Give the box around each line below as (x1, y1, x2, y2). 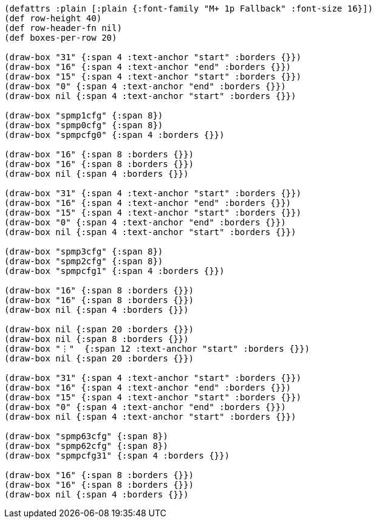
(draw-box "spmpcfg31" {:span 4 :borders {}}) (4, 451, 230, 460)
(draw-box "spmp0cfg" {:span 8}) (4, 120, 163, 130)
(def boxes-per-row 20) (4, 33, 117, 43)
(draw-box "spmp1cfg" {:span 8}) (4, 111, 163, 120)
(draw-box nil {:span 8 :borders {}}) (4, 334, 189, 344)
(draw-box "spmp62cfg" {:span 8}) (4, 441, 168, 451)
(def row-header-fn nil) (4, 23, 122, 33)
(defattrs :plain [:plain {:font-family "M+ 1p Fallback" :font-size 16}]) (4, 4, 373, 13)
